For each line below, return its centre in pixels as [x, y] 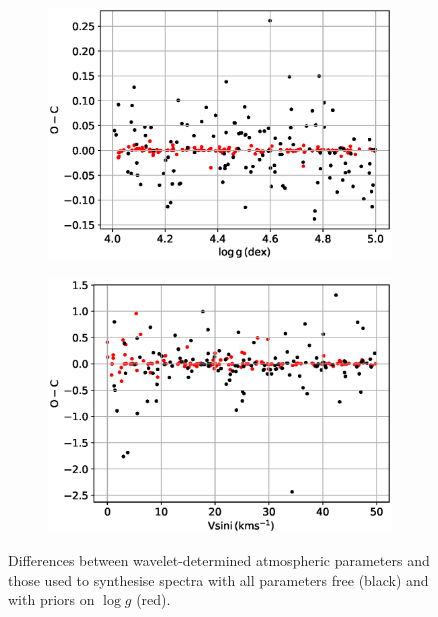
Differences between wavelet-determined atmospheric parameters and [219, 560]
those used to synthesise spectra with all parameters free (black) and [218, 579]
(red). [153, 599]
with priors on [51, 599]
